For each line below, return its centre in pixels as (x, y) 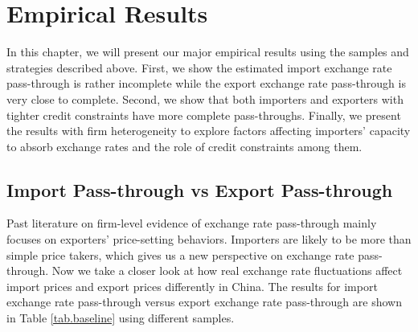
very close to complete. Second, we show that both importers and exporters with (205, 98)
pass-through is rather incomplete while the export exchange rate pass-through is (206, 83)
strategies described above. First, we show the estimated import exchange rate (199, 67)
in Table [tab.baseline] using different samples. (121, 318)
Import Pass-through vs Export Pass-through (200, 189)
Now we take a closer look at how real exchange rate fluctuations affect (227, 271)
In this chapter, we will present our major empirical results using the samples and (208, 52)
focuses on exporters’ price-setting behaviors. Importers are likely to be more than (209, 239)
